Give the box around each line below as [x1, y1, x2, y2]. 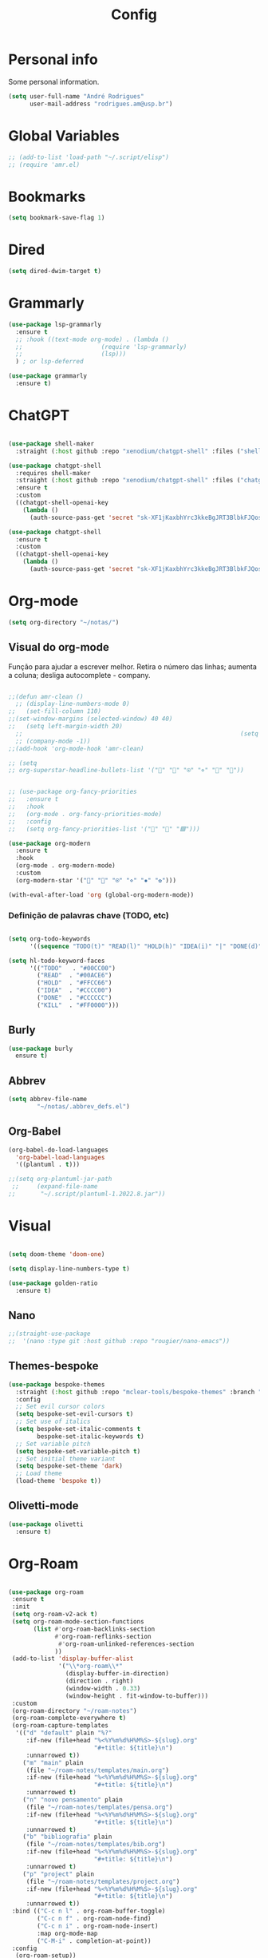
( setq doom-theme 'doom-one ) [8, 1250, 105, 1258]
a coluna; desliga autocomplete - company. [8, 670, 151, 680]
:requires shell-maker [15, 469, 91, 477]
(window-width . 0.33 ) [65, 1684, 141, 1692]
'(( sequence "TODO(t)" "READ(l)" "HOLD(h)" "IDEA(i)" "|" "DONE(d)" [29, 942, 262, 950]
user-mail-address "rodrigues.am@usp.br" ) [29, 100, 173, 108]
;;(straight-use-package [8, 1330, 91, 1338]
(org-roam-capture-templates [11, 1722, 109, 1730]
